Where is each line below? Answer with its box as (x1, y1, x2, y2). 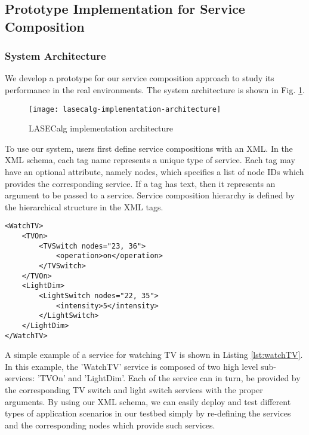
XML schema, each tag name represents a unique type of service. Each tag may (5, 154, 295, 166)
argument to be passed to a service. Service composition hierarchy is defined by (5, 189, 295, 201)
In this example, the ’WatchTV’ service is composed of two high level (5, 360, 258, 372)
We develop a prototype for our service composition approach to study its (5, 72, 274, 84)
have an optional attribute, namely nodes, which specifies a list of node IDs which (5, 166, 304, 178)
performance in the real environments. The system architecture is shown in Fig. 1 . (5, 83, 305, 96)
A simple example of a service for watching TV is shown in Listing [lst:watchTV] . (5, 348, 303, 361)
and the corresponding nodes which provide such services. (5, 418, 215, 431)
